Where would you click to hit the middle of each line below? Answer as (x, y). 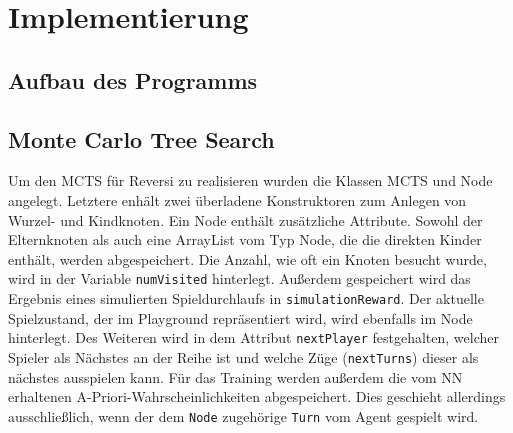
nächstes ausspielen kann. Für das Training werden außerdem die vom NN (235, 376)
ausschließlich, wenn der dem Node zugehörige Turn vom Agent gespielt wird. (243, 415)
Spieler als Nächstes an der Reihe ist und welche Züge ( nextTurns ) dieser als (243, 356)
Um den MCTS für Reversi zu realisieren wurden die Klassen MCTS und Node (250, 180)
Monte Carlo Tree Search (141, 138)
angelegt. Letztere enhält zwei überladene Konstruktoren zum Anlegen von (237, 199)
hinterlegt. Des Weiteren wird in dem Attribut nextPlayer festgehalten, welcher (253, 337)
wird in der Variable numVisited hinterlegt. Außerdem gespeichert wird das (239, 278)
